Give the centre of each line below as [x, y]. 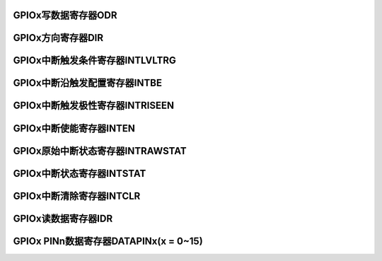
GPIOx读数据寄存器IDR [63, 218]
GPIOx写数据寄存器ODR [65, 15]
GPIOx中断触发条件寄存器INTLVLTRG [95, 60]
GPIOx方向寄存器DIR [58, 38]
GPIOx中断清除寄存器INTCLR [77, 196]
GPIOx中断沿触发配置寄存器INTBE [88, 83]
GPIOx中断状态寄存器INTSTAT [80, 173]
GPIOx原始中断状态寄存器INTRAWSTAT [100, 151]
